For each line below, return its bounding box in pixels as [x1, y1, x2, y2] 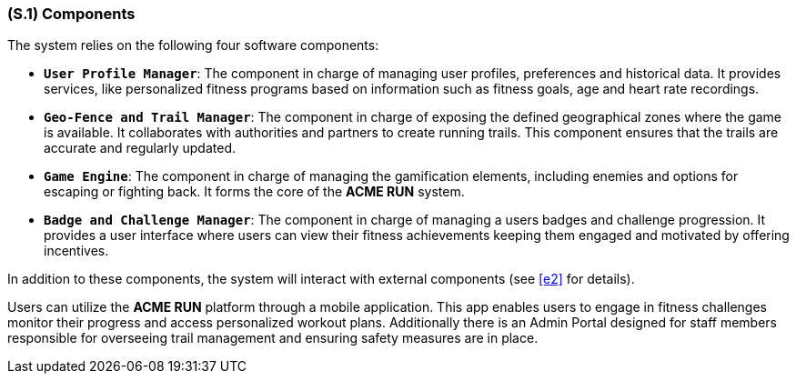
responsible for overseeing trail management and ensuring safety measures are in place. [7, 330, 539, 346]
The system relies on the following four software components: [7, 37, 379, 54]
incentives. [44, 243, 109, 259]
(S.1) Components [7, 5, 136, 23]
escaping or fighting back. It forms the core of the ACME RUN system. [44, 184, 465, 200]
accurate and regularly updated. [44, 140, 237, 156]
